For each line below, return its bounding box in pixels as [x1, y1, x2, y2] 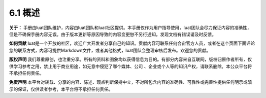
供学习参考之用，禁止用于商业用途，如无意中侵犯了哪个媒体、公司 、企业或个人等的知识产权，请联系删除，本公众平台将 [9, 63, 252, 69]
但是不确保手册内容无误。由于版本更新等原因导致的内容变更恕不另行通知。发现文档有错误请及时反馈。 [9, 31, 216, 37]
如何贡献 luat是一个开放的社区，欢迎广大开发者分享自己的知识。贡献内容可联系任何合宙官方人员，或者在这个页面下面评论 [9, 40, 256, 46]
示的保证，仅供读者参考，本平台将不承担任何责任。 [9, 86, 113, 92]
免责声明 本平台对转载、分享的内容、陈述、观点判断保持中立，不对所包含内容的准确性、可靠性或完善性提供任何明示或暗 [9, 79, 252, 85]
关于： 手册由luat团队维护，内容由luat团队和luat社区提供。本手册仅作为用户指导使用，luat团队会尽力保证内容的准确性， [9, 25, 252, 31]
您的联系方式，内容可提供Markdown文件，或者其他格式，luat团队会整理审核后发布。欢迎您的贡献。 [9, 47, 211, 53]
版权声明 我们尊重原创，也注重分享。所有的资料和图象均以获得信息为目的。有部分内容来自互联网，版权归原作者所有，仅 [9, 57, 252, 63]
